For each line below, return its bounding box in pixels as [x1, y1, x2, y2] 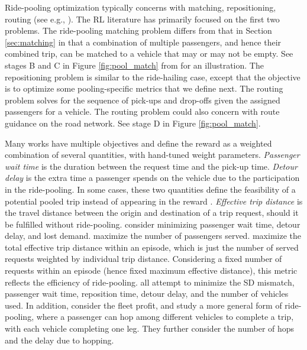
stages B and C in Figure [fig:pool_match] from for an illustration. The [5, 59, 264, 71]
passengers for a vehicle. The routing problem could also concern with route [5, 105, 280, 118]
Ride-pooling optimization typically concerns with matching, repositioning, [5, 1, 276, 13]
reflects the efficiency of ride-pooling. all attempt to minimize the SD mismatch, [5, 276, 295, 288]
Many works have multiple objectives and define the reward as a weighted [5, 137, 272, 149]
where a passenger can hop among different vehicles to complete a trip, [36, 310, 294, 323]
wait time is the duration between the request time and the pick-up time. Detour [5, 160, 298, 172]
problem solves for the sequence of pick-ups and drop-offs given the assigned [5, 93, 280, 106]
